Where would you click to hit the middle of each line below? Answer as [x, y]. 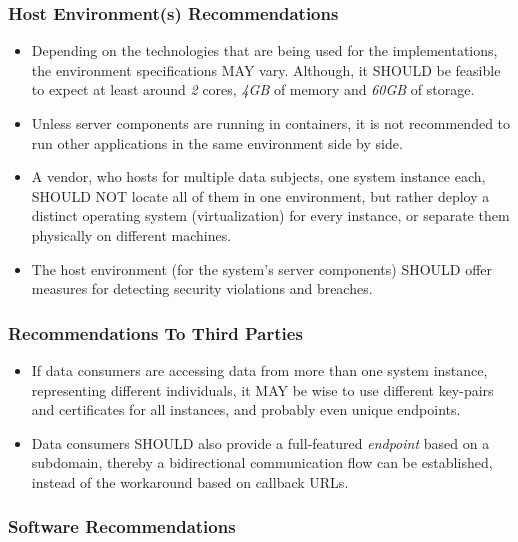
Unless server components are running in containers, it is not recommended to [271, 123]
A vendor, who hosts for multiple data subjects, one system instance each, [258, 176]
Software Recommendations [122, 526]
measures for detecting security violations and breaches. [202, 288]
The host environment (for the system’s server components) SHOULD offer [262, 268]
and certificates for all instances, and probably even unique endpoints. [246, 409]
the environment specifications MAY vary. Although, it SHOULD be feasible [266, 69]
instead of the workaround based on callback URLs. [190, 481]
